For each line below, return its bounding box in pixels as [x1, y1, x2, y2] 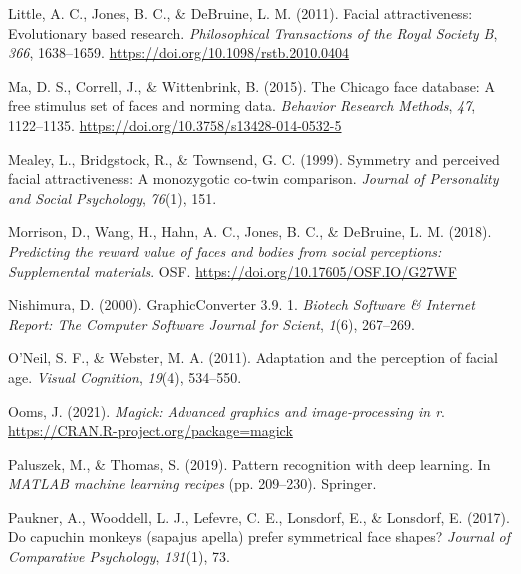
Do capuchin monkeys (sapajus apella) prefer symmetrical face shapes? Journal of [8, 526, 511, 547]
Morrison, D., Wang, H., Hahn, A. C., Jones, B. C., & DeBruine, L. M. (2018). [8, 221, 492, 242]
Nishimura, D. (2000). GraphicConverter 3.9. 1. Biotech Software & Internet [8, 294, 475, 315]
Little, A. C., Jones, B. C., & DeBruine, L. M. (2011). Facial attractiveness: [8, 3, 473, 23]
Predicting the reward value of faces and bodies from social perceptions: [8, 240, 442, 261]
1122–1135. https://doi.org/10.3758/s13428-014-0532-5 [8, 114, 342, 135]
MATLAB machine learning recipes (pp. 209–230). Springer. [8, 473, 377, 494]
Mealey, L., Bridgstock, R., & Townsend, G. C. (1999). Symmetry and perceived [8, 148, 500, 169]
